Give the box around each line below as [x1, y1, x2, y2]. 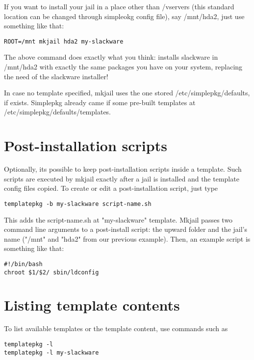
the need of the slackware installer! [4, 71, 108, 81]
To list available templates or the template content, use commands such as [4, 323, 228, 334]
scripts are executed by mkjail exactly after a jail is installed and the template [4, 173, 239, 183]
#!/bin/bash [4, 260, 43, 268]
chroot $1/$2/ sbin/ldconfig [4, 269, 99, 276]
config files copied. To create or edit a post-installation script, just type [4, 183, 218, 193]
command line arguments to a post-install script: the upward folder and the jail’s [4, 224, 248, 234]
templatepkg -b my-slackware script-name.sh [4, 200, 152, 207]
